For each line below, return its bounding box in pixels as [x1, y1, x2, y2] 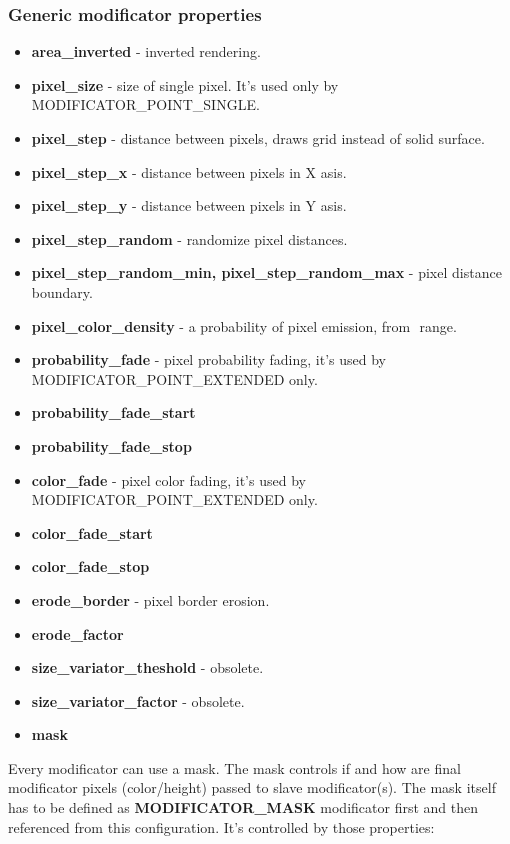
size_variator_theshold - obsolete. [31, 657, 264, 678]
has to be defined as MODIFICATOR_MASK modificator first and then [8, 797, 478, 818]
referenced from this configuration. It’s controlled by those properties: [8, 816, 435, 837]
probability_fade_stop [31, 435, 192, 456]
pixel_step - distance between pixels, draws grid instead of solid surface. [31, 128, 485, 148]
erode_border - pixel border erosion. [31, 589, 270, 610]
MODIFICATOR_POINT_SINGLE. [31, 94, 260, 115]
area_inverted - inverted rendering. [31, 41, 261, 62]
